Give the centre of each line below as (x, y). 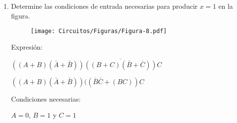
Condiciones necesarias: (46, 98)
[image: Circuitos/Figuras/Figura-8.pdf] (99, 31)
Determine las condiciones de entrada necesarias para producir (104, 6)
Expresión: (27, 46)
